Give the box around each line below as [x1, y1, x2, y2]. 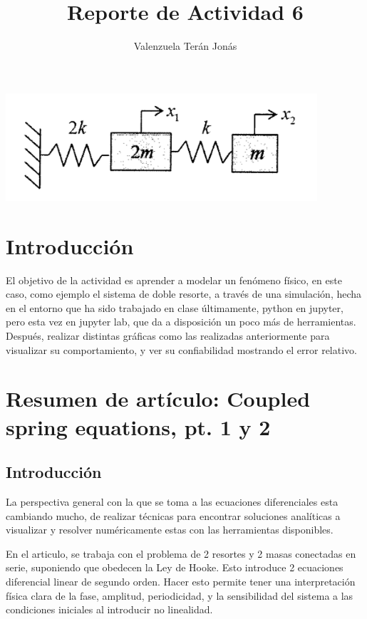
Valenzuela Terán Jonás [133, 38, 237, 53]
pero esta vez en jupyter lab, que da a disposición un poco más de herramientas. [6, 314, 356, 329]
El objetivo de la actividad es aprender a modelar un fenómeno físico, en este [6, 272, 342, 287]
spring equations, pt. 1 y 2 [6, 412, 271, 441]
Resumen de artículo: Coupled [6, 384, 311, 413]
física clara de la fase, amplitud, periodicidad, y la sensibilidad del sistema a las [6, 588, 353, 603]
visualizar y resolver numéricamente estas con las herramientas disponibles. [6, 522, 334, 537]
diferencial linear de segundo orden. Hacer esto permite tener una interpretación [6, 573, 356, 588]
